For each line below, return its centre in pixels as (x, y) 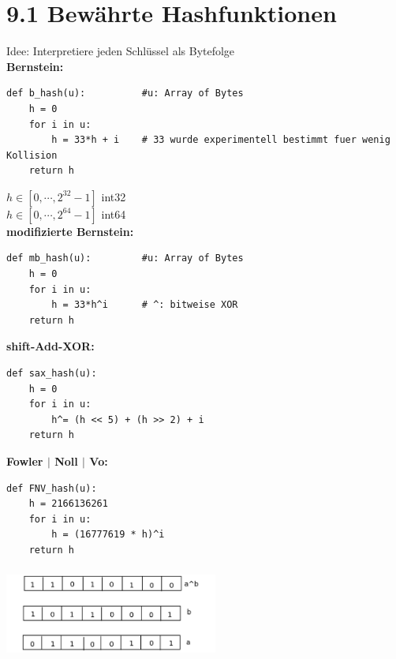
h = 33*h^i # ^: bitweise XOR (145, 305)
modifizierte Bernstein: (70, 231)
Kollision (32, 155)
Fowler (25, 461)
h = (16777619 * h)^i (108, 535)
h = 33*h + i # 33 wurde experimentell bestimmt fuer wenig (221, 140)
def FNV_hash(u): (52, 488)
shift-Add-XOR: (50, 346)
